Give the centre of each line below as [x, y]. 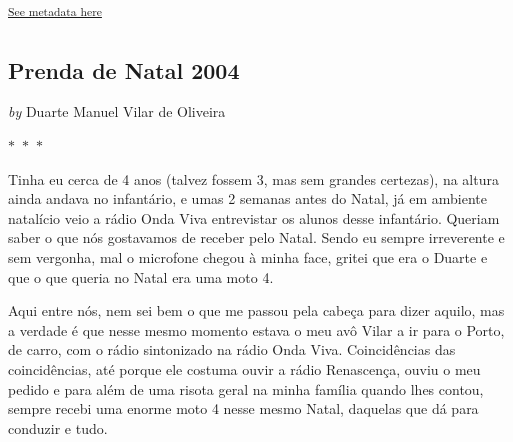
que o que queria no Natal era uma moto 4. [141, 276]
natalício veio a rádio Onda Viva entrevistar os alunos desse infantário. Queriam [254, 217]
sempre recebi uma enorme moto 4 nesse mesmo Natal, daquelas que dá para [243, 408]
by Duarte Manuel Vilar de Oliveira [117, 111]
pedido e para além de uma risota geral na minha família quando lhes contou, [246, 388]
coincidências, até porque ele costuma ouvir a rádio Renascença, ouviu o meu [244, 368]
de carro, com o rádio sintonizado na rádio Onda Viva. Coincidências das [232, 349]
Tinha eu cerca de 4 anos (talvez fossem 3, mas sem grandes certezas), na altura [253, 178]
